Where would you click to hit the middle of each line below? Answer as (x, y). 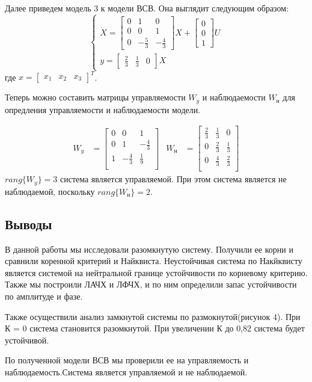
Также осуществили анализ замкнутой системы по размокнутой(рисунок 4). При (153, 316)
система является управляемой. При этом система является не (173, 179)
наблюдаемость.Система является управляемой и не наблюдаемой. (126, 371)
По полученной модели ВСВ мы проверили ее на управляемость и (127, 360)
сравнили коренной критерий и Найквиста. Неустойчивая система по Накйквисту (154, 261)
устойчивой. (27, 340)
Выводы (29, 223)
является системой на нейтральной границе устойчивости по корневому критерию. (156, 272)
